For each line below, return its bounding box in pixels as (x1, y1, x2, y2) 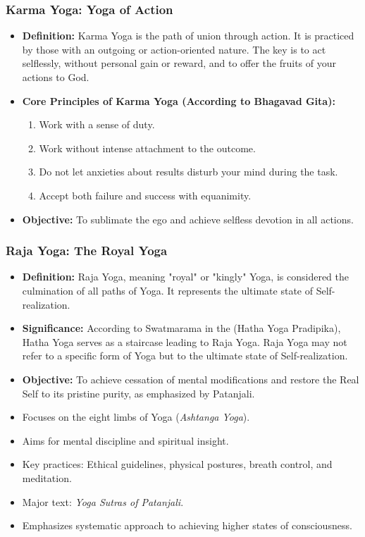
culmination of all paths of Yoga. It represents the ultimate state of (22, 283, 314, 297)
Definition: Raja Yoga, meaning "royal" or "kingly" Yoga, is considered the (22, 269, 349, 284)
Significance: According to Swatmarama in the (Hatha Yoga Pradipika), (22, 321, 341, 335)
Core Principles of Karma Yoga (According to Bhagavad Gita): (22, 93, 335, 108)
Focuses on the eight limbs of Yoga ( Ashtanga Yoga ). (22, 409, 250, 424)
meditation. (22, 470, 72, 485)
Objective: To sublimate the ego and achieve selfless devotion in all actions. (22, 211, 354, 226)
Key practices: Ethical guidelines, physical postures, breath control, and (22, 457, 333, 471)
